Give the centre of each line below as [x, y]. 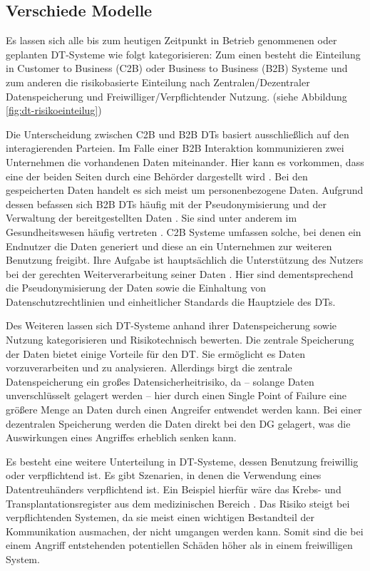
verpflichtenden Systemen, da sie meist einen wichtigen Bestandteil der [160, 517]
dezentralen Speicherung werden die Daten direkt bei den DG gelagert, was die [178, 423]
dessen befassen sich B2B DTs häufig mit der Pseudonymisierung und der [166, 204]
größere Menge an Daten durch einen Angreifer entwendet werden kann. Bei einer [184, 410]
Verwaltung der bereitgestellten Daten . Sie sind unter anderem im [151, 218]
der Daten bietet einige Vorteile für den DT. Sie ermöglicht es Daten [156, 353]
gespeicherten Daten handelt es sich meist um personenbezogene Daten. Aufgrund [185, 190]
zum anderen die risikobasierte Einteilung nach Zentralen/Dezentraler [158, 82]
